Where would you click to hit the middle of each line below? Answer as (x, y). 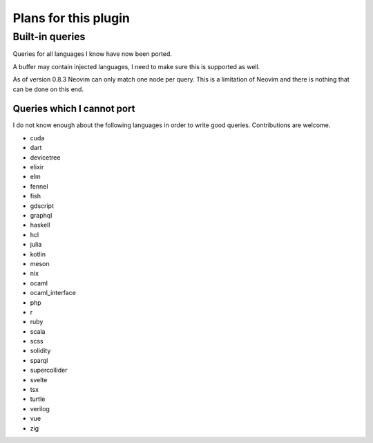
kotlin (38, 254)
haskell (40, 225)
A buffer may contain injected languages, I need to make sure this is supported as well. (136, 66)
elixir (37, 167)
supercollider (49, 370)
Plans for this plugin (71, 18)
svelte (39, 379)
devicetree (45, 157)
